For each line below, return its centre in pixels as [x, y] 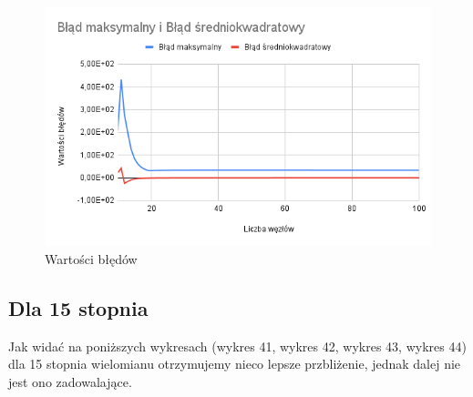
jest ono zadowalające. [70, 381]
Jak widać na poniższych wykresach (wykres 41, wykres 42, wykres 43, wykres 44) [237, 346]
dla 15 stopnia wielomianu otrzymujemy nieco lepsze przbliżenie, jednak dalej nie [235, 364]
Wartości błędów [91, 258]
